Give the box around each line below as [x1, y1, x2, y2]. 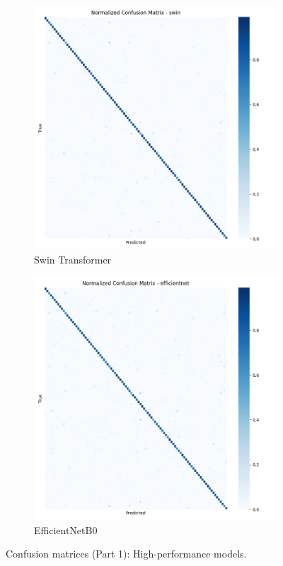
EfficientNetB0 [34, 522, 98, 537]
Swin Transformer [34, 251, 112, 266]
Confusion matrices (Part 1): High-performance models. [6, 546, 247, 561]
